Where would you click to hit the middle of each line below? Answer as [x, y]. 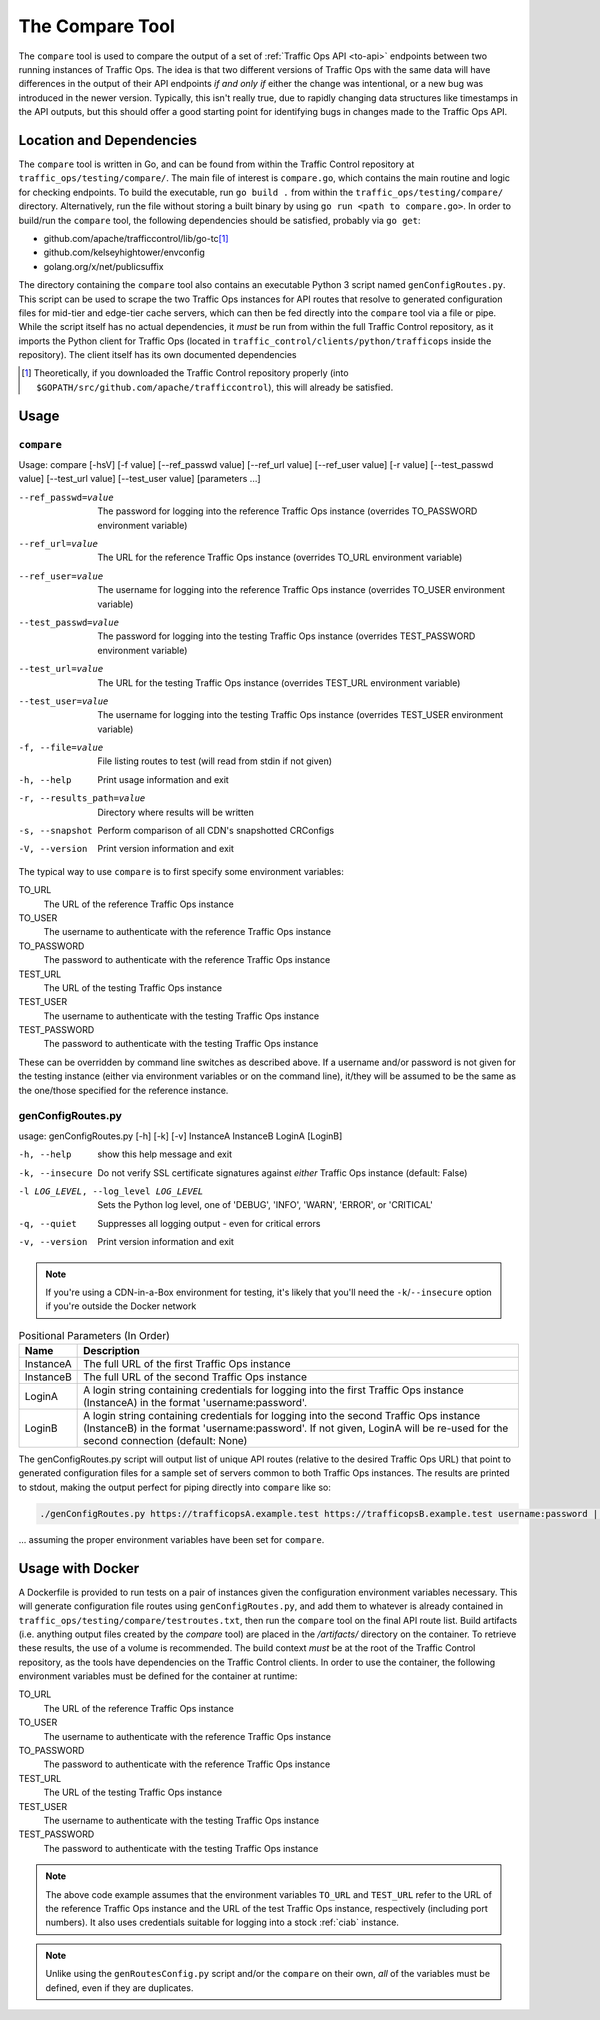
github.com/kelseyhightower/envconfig [124, 252]
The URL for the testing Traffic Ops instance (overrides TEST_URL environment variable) [279, 682]
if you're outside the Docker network [121, 1306]
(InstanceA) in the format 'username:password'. [195, 1403]
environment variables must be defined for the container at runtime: [158, 1676]
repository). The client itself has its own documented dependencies [157, 355]
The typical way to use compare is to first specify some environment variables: [181, 871]
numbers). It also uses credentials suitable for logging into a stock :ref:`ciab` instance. [222, 1922]
